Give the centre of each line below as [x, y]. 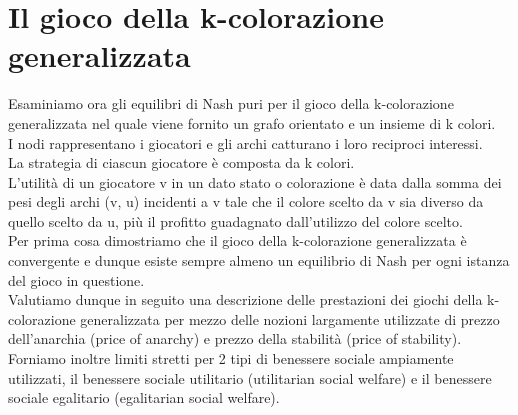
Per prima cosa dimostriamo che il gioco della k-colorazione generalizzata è [237, 240]
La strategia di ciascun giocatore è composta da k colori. [181, 162]
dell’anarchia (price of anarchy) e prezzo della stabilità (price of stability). [235, 338]
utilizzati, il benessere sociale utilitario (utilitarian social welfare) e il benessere [250, 377]
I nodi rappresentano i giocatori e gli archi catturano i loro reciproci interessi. [245, 142]
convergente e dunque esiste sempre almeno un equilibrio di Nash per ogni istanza [259, 260]
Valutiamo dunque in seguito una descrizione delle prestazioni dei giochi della [245, 299]
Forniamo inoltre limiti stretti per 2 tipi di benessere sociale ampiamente [231, 358]
